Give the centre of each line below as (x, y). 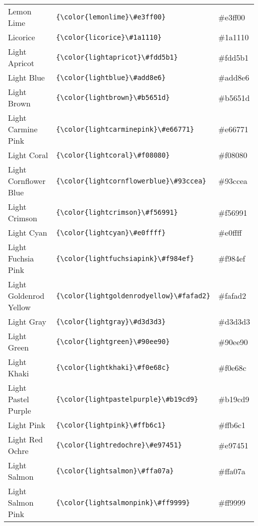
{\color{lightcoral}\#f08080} (113, 155)
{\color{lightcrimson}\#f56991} (117, 212)
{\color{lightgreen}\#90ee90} (113, 342)
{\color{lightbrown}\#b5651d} (113, 97)
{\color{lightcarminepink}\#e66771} (125, 129)
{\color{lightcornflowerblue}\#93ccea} (131, 181)
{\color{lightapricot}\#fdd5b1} (117, 57)
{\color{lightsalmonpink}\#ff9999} (123, 502)
